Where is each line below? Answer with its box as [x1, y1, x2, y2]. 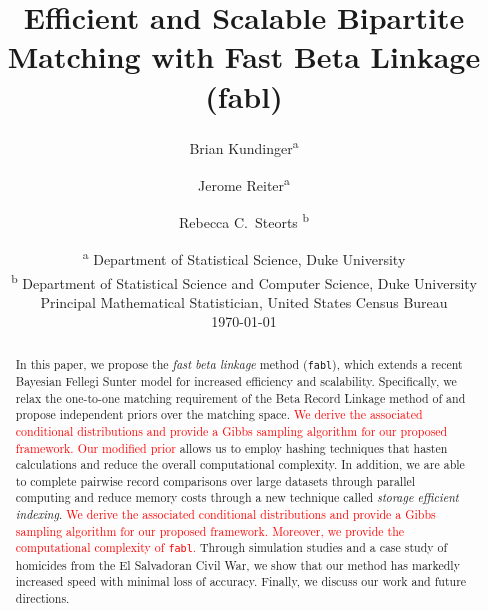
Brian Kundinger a [189, 134, 299, 158]
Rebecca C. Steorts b [178, 209, 310, 232]
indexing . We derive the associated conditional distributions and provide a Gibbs [15, 506, 436, 523]
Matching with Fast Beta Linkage [7, 36, 481, 77]
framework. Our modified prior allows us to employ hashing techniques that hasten [15, 439, 448, 456]
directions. [15, 589, 70, 606]
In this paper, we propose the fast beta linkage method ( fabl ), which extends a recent [15, 355, 463, 372]
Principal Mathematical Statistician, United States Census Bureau [40, 291, 448, 312]
